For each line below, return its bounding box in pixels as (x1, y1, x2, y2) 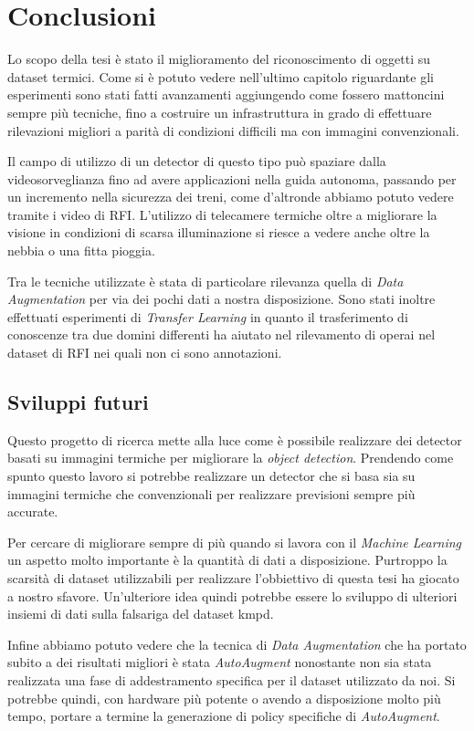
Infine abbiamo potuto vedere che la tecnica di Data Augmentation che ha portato (7, 634, 467, 653)
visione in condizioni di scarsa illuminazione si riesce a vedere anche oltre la (7, 223, 430, 242)
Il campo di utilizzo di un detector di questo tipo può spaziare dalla (7, 151, 386, 171)
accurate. (7, 502, 58, 521)
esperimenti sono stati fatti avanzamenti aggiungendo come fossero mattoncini (7, 85, 445, 104)
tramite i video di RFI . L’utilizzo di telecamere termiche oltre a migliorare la (7, 204, 437, 224)
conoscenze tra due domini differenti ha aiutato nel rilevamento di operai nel (7, 325, 436, 344)
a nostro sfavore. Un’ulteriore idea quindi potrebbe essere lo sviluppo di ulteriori (7, 586, 458, 605)
